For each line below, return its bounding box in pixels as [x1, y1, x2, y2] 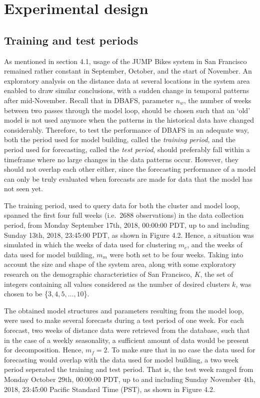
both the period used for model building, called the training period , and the [4, 134, 235, 145]
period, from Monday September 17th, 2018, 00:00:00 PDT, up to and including [4, 220, 249, 230]
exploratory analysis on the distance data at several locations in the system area [4, 75, 250, 86]
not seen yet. [4, 183, 43, 194]
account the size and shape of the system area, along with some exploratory [4, 259, 236, 269]
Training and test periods [4, 32, 138, 48]
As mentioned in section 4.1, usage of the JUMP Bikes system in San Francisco [4, 56, 247, 66]
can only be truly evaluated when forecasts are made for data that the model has [4, 173, 252, 184]
